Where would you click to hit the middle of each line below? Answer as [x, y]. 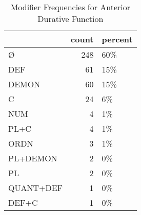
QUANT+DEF [36, 188]
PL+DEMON [33, 158]
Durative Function [70, 19]
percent [117, 39]
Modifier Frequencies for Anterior [70, 7]
